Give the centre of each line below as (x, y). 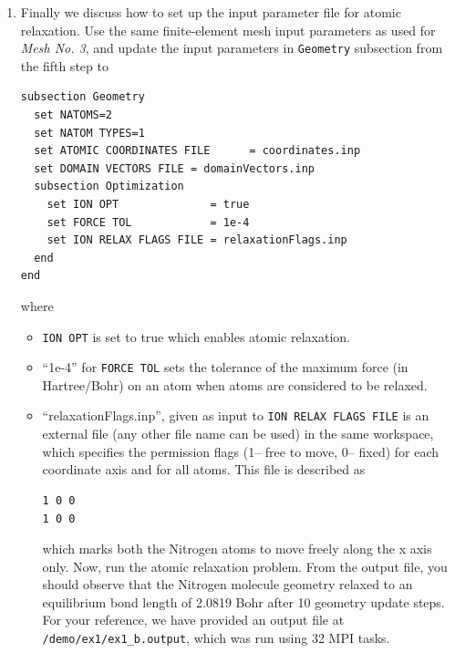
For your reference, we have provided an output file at (193, 620)
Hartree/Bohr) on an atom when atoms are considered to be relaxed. (235, 384)
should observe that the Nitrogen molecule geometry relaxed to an (227, 584)
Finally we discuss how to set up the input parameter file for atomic (211, 12)
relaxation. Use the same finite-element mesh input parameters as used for (228, 30)
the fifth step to (64, 65)
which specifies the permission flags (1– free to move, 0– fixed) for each (241, 451)
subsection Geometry (83, 97)
